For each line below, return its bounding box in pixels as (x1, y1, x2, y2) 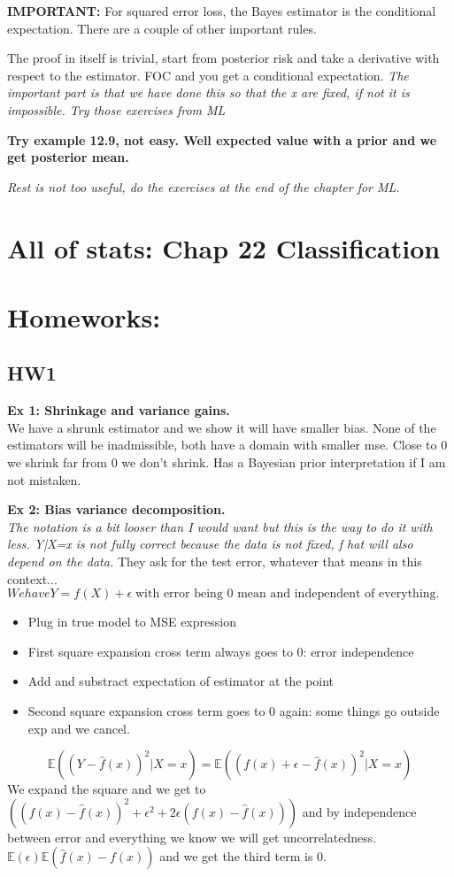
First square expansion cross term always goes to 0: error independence (27, 642, 414, 660)
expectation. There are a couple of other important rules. (7, 19, 317, 37)
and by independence (302, 802, 417, 820)
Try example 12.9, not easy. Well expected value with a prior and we (7, 130, 437, 149)
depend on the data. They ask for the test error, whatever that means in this (7, 552, 422, 571)
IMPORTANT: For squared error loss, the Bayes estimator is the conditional (7, 2, 436, 19)
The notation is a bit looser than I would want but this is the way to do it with (7, 517, 433, 535)
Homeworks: (7, 298, 161, 335)
